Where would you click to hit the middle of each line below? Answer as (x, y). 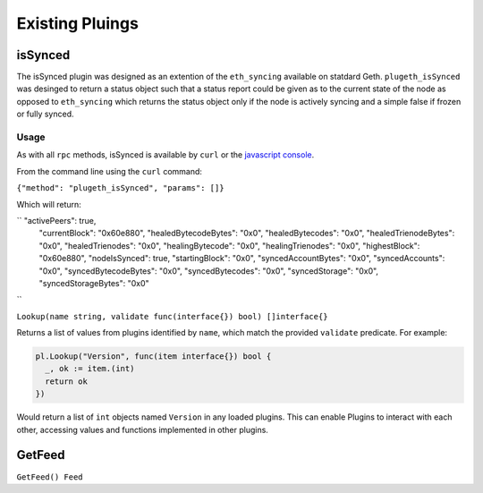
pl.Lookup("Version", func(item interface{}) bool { (153, 357)
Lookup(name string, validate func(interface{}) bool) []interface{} (172, 316)
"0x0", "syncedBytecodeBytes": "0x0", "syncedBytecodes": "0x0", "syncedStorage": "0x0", (209, 271)
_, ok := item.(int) (90, 369)
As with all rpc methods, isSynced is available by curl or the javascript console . (165, 155)
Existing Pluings (77, 23)
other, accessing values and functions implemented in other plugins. (142, 429)
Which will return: (49, 204)
